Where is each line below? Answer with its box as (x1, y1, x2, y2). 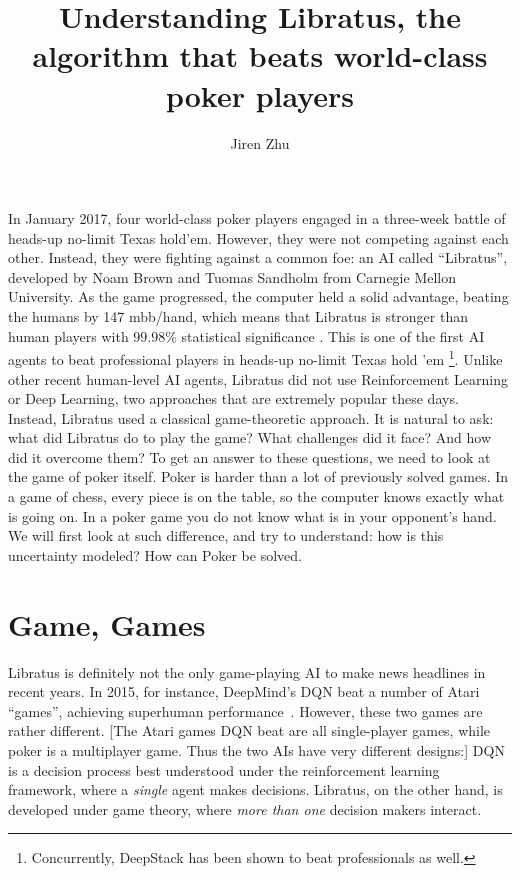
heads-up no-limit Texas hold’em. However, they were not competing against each (8, 227, 509, 248)
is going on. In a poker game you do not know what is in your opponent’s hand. (8, 505, 497, 526)
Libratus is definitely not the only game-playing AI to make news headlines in (8, 661, 486, 682)
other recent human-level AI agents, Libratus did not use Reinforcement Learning (8, 368, 508, 389)
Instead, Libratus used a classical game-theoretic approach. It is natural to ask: (8, 407, 494, 428)
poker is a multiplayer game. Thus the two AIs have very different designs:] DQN (8, 739, 505, 760)
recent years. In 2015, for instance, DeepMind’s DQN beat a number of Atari (8, 681, 480, 702)
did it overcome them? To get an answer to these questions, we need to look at (8, 446, 491, 467)
